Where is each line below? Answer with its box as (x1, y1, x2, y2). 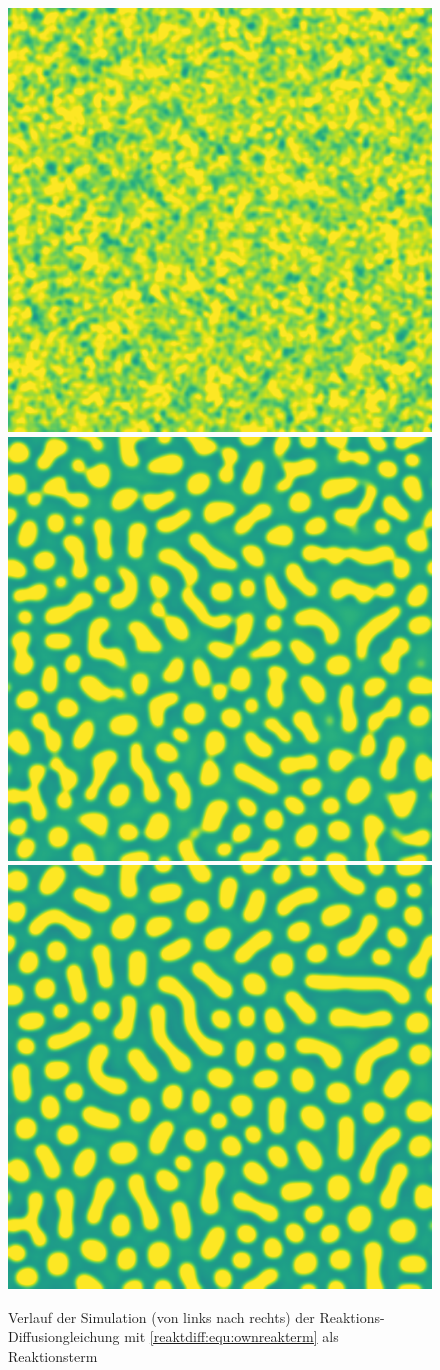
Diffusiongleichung (8, 1326, 120, 1347)
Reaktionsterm (8, 1345, 98, 1366)
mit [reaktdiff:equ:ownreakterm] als (124, 1326, 339, 1347)
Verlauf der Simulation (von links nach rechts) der (8, 1306, 315, 1327)
